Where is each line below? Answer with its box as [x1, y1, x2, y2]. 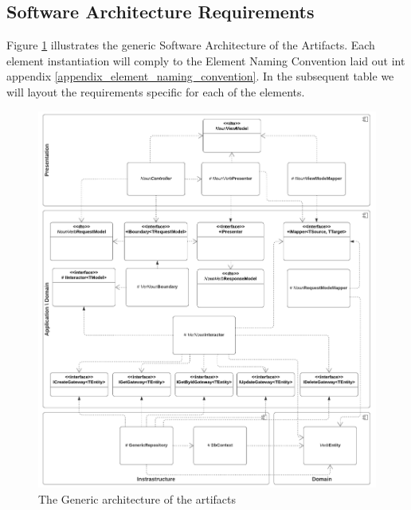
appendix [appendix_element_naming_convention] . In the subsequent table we [6, 68, 394, 84]
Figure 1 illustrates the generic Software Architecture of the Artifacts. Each [6, 37, 375, 53]
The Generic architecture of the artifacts [38, 490, 237, 507]
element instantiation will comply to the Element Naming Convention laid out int [6, 52, 405, 69]
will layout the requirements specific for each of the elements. [6, 83, 305, 100]
